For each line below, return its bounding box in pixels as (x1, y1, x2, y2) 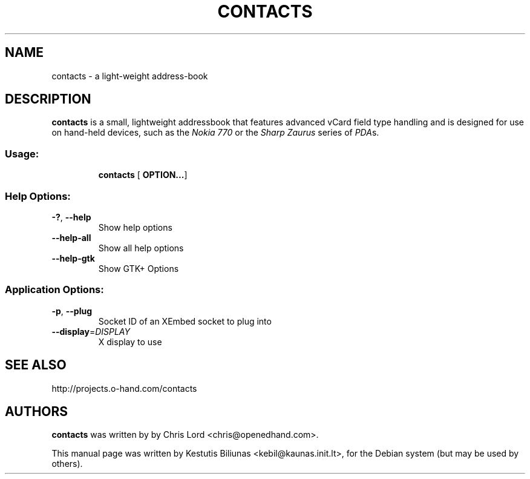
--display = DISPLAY (51, 326, 130, 337)
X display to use (98, 336, 162, 347)
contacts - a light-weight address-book (51, 70, 208, 81)
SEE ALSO (5, 357, 67, 373)
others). (51, 458, 83, 469)
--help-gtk (51, 253, 95, 263)
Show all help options (98, 242, 184, 253)
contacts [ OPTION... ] (98, 170, 188, 180)
